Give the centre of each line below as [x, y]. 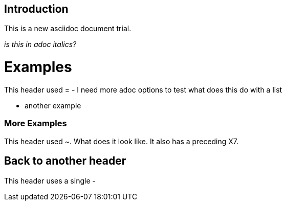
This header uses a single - [50, 180]
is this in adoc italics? [40, 44]
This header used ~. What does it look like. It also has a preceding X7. [122, 141]
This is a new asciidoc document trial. [68, 29]
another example [53, 105]
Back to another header [65, 161]
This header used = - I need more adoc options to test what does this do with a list [143, 89]
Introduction [36, 9]
